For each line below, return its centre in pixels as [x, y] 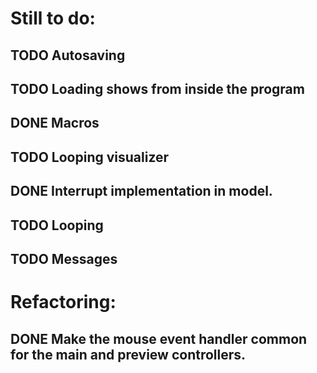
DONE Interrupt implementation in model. [141, 191]
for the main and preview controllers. [128, 354]
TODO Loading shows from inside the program [157, 88]
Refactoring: [63, 302]
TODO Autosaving [68, 55]
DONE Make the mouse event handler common [159, 338]
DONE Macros [55, 123]
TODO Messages [64, 258]
